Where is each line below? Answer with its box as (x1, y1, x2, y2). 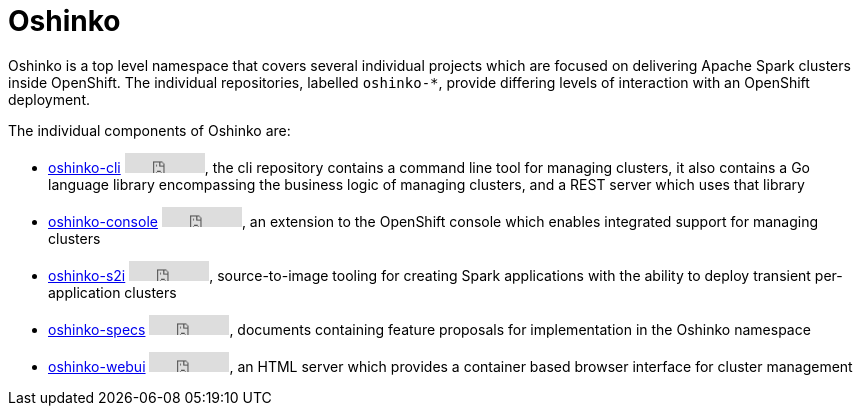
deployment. (8, 90, 90, 108)
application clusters (48, 283, 177, 301)
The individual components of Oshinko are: (8, 121, 291, 139)
